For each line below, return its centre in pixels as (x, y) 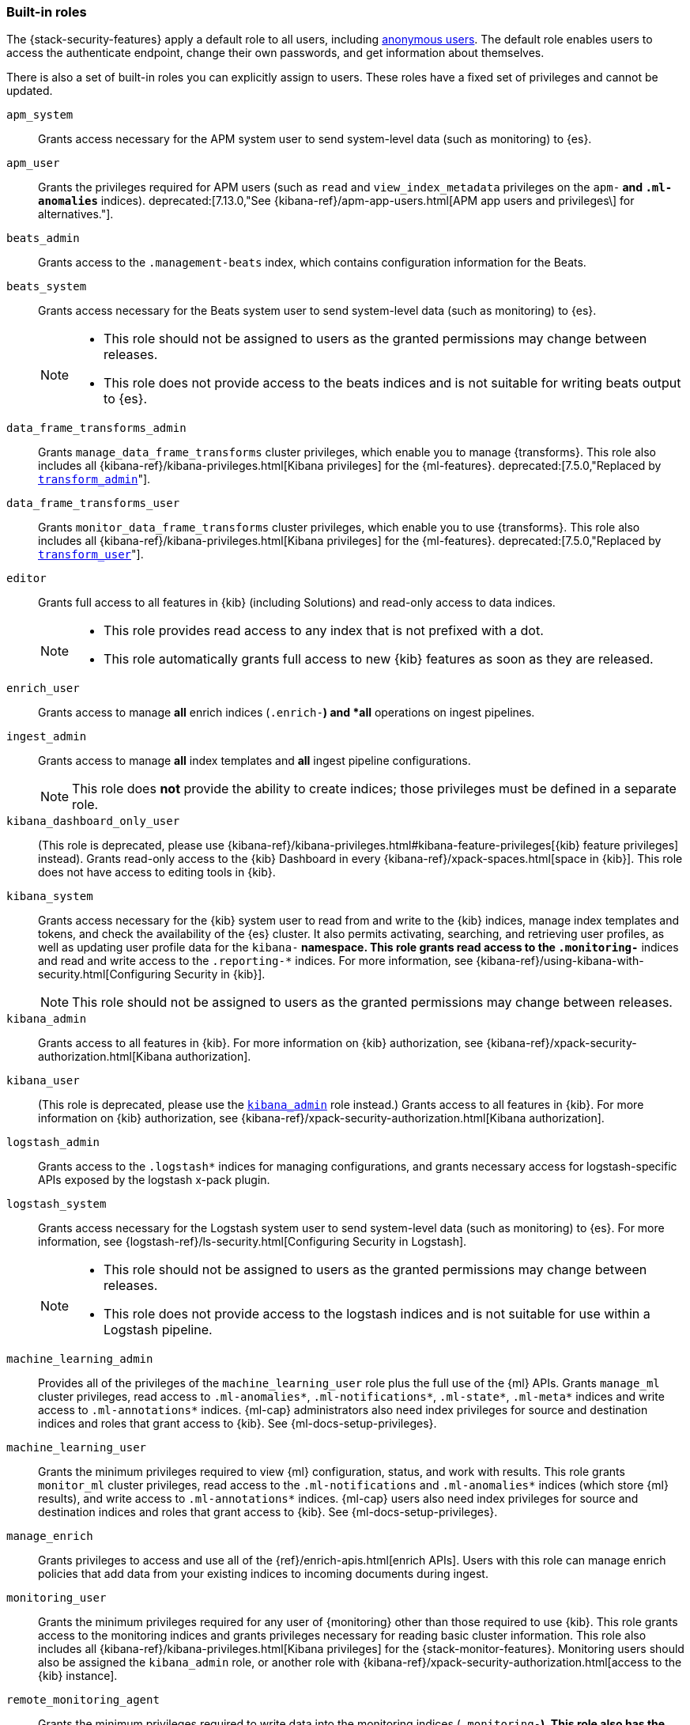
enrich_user (43, 688)
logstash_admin (53, 1142)
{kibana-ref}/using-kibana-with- (560, 961)
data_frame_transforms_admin (96, 428)
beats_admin (43, 238)
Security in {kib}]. (220, 974)
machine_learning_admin (80, 1359)
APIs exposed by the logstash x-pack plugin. (154, 1180)
